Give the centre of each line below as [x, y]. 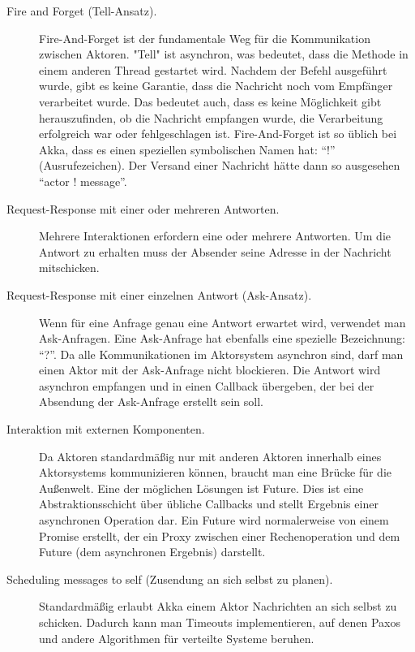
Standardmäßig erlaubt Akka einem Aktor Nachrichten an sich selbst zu [218, 606]
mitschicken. [69, 268]
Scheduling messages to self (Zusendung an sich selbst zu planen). [170, 579]
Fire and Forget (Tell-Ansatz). [82, 11]
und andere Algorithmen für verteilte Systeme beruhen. [177, 638]
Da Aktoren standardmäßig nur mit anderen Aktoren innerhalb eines [210, 456]
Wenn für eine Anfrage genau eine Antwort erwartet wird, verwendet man [222, 322]
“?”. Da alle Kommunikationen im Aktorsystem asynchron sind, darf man [221, 354]
